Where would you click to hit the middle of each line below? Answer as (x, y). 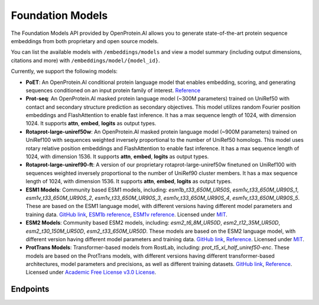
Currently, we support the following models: (64, 72)
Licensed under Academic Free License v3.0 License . (91, 272)
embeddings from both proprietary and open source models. (85, 41)
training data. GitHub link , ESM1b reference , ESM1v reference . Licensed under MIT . (126, 214)
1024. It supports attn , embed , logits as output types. (91, 124)
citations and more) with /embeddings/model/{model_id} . (85, 60)
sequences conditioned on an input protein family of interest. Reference (113, 90)
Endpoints (30, 289)
